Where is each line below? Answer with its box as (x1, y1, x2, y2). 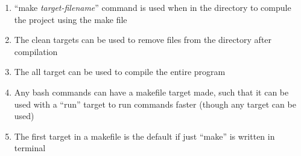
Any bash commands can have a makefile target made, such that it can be (14, 85, 289, 98)
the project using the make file (14, 13, 127, 25)
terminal (14, 141, 46, 154)
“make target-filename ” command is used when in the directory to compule (14, 1, 291, 13)
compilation (14, 45, 58, 57)
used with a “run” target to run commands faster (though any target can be (14, 97, 296, 110)
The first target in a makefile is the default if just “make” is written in (14, 129, 275, 142)
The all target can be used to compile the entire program (14, 65, 226, 78)
